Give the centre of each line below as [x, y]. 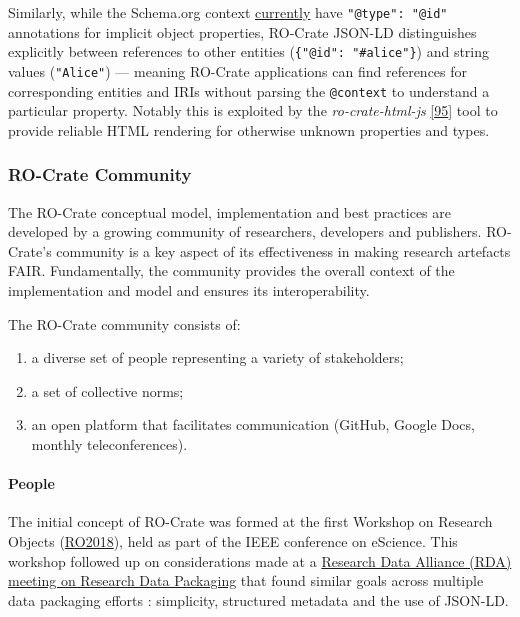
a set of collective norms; [107, 390]
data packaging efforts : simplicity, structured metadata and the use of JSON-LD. [258, 599]
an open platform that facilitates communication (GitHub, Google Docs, [253, 424]
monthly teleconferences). [109, 443]
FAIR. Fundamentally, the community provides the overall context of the [231, 270]
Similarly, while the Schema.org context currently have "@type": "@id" [228, 12]
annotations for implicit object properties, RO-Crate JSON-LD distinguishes [242, 31]
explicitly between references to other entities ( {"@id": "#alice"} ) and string [249, 51]
